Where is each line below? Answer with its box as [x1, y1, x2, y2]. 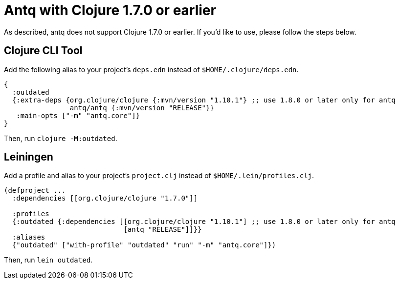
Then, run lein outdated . [4, 256, 93, 264]
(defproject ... [4, 186, 66, 195]
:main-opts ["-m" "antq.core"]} [16, 111, 140, 120]
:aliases [12, 233, 45, 242]
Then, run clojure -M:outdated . [4, 134, 117, 142]
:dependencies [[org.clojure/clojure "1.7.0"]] [12, 194, 198, 202]
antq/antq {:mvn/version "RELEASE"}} [69, 103, 214, 112]
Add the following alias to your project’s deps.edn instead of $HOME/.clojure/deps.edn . [4, 65, 299, 74]
